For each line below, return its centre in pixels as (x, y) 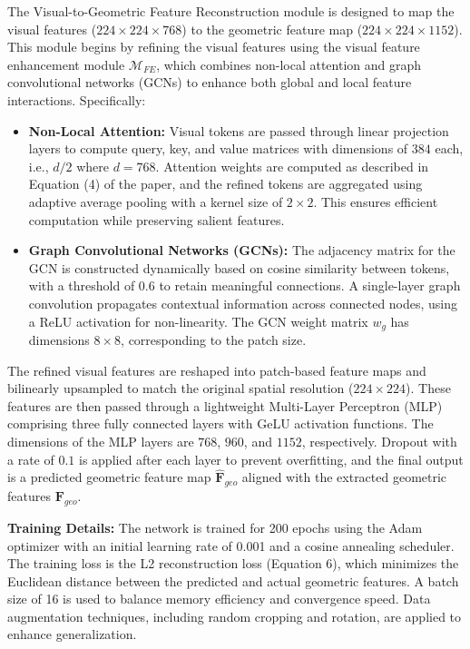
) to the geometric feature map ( (272, 29)
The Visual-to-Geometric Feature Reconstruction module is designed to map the (231, 11)
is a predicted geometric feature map (109, 477)
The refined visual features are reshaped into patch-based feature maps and (217, 370)
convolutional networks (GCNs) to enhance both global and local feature (210, 82)
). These (428, 388)
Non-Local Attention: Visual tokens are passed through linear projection (239, 130)
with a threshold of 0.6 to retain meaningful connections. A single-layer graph (245, 285)
